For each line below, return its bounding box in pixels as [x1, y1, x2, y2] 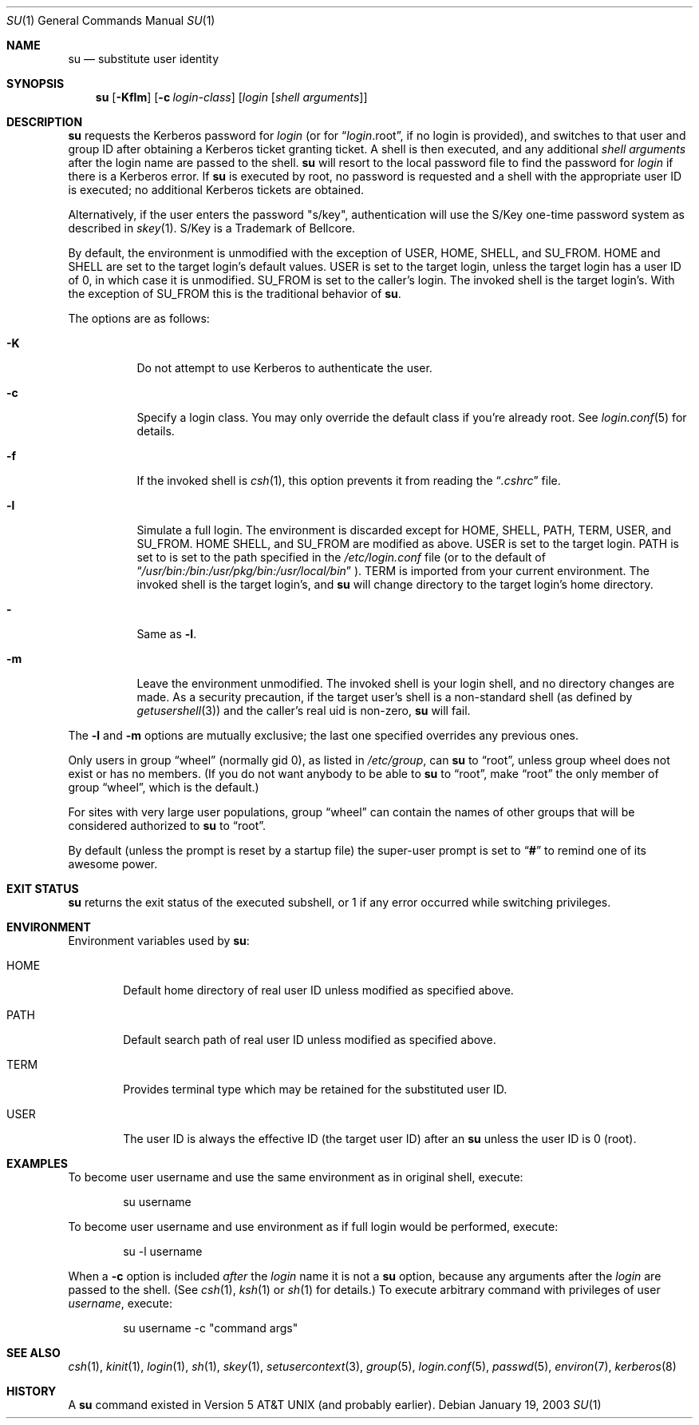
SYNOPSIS [6, 77, 65, 90]
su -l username [123, 1244, 203, 1258]
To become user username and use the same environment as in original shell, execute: [68, 1170, 523, 1184]
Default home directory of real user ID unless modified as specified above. [123, 983, 514, 997]
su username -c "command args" [123, 1321, 298, 1335]
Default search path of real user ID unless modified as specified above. [123, 1033, 496, 1046]
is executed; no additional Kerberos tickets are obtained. [68, 183, 365, 196]
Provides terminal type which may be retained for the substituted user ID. [123, 1082, 507, 1096]
